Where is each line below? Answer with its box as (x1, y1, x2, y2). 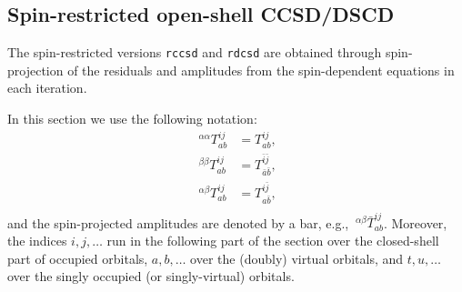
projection (7, 60, 64, 79)
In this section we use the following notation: (7, 109, 257, 128)
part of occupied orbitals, (7, 248, 148, 267)
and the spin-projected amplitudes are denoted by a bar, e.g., (7, 213, 349, 232)
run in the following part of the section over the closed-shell (106, 231, 439, 250)
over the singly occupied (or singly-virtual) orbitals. (7, 267, 295, 286)
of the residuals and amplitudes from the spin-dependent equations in (67, 60, 455, 79)
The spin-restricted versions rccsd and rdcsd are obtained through (7, 43, 382, 62)
